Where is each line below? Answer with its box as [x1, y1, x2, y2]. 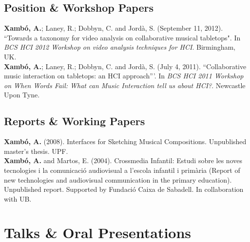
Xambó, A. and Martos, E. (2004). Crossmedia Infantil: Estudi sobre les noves [4, 155, 242, 166]
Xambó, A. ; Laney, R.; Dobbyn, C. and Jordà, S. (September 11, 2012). [4, 23, 223, 33]
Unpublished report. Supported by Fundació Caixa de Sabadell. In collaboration [4, 184, 244, 194]
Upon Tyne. [4, 90, 40, 100]
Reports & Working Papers [4, 113, 145, 129]
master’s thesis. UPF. [4, 146, 68, 156]
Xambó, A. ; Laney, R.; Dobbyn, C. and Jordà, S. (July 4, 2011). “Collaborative [4, 61, 247, 71]
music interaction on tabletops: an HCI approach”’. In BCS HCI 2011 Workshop [4, 71, 244, 81]
